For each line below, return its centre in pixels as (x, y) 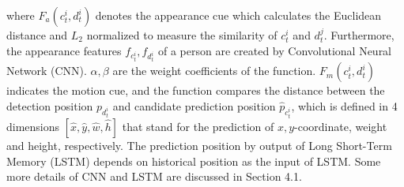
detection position (50, 105)
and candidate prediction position (194, 105)
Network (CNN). (47, 71)
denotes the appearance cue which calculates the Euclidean (238, 15)
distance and (37, 35)
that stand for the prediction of (198, 126)
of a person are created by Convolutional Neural (275, 50)
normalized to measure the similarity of (182, 35)
